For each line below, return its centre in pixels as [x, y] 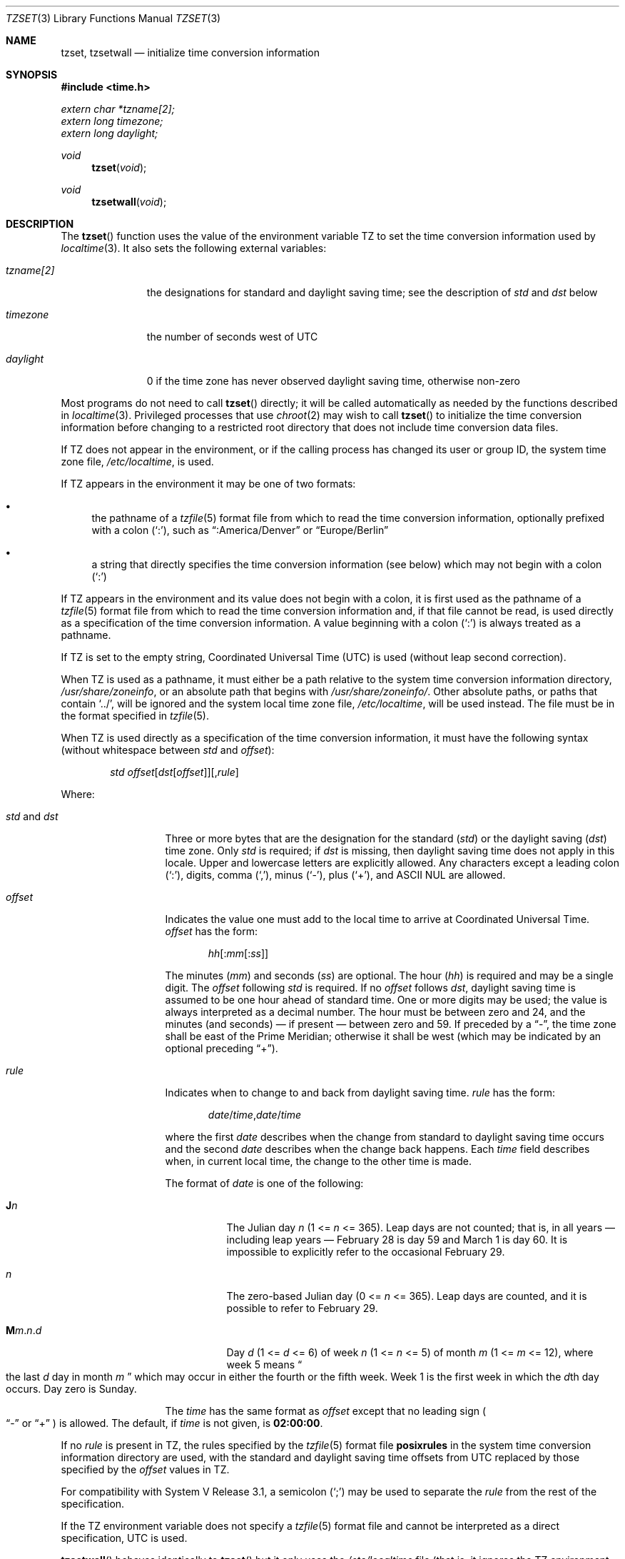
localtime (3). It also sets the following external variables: [194, 248]
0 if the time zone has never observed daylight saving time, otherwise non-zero [333, 381]
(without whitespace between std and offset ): [168, 750]
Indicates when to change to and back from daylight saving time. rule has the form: [360, 1093]
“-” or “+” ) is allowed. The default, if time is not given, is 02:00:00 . [164, 1423]
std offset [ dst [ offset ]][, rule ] [174, 772]
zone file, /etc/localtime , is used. [137, 461]
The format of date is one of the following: [264, 1183]
